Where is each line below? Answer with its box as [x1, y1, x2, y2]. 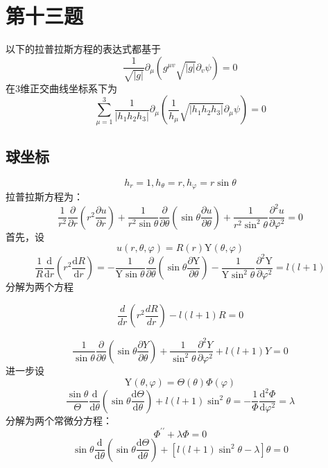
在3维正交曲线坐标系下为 [6, 80, 117, 95]
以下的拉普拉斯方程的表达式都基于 [6, 42, 161, 56]
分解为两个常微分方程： [6, 413, 112, 427]
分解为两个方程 [6, 279, 74, 294]
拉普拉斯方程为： [6, 189, 83, 204]
